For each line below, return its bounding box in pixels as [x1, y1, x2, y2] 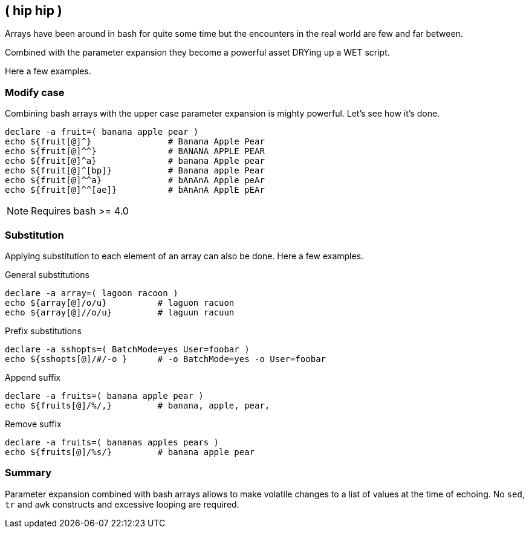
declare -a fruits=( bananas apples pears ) [5, 437, 219, 447]
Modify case [5, 86, 65, 99]
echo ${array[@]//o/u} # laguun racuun [5, 307, 235, 317]
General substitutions [5, 269, 89, 280]
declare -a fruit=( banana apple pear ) [5, 127, 199, 137]
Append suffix [5, 372, 61, 383]
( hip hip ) [5, 3, 62, 18]
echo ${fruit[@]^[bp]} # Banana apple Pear [5, 166, 265, 176]
